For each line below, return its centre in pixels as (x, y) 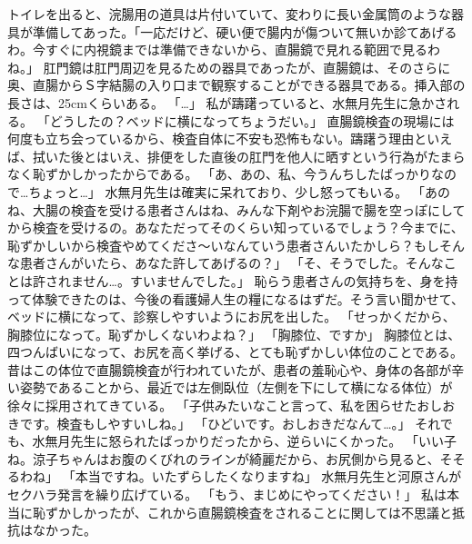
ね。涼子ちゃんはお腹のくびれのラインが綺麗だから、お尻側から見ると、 (224, 458)
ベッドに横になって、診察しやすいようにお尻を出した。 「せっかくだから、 (231, 317)
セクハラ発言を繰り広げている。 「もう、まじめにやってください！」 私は (227, 495)
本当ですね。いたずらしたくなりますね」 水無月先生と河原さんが (268, 476)
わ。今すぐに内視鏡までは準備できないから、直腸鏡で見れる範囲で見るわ (224, 49)
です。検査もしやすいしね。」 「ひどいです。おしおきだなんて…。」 (215, 423)
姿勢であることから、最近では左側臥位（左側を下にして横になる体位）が (236, 387)
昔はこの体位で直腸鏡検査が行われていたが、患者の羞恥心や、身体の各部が (230, 369)
